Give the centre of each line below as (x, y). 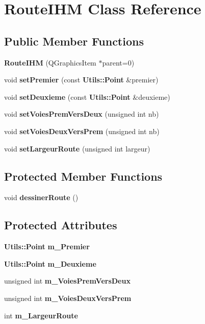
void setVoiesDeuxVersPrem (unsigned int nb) (82, 131)
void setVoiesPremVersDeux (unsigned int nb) (82, 114)
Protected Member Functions (83, 176)
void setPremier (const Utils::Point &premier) (81, 80)
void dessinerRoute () (41, 197)
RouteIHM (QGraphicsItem (50, 62)
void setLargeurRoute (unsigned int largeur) (77, 148)
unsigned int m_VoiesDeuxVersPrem (68, 298)
